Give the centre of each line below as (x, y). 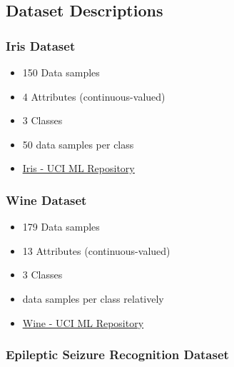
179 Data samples (61, 227)
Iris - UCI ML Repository (78, 168)
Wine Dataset (46, 200)
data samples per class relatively (93, 298)
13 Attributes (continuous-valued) (96, 250)
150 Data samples (61, 72)
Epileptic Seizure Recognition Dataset (117, 355)
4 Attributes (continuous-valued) (94, 96)
